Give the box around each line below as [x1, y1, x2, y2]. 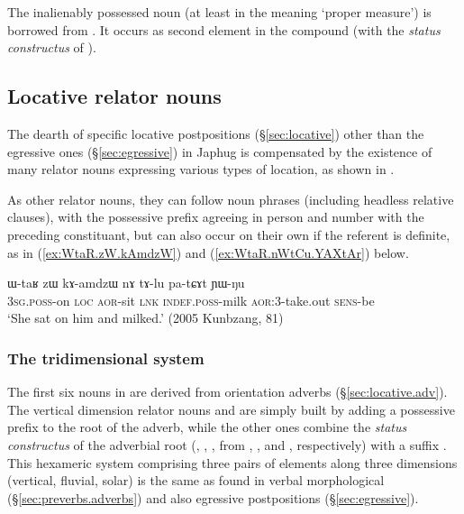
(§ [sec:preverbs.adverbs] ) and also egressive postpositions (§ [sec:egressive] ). [7, 488, 419, 507]
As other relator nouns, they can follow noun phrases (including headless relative [7, 189, 454, 208]
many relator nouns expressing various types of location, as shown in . [7, 160, 395, 179]
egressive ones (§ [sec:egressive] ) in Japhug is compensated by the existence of [7, 142, 432, 161]
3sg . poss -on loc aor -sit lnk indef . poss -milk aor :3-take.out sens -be [7, 290, 375, 309]
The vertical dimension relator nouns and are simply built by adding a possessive [7, 399, 455, 418]
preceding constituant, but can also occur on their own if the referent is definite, [7, 225, 450, 243]
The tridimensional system [7, 346, 205, 369]
